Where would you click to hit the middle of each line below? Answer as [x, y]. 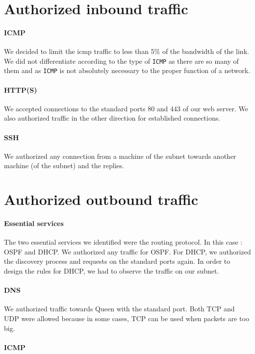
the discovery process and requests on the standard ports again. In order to [117, 261]
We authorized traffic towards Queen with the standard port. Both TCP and [119, 309]
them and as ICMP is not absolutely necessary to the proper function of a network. [127, 70]
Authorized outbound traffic [101, 199]
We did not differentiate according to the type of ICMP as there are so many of [121, 61]
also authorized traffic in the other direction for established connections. [112, 118]
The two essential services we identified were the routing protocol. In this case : [123, 242]
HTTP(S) [21, 89]
